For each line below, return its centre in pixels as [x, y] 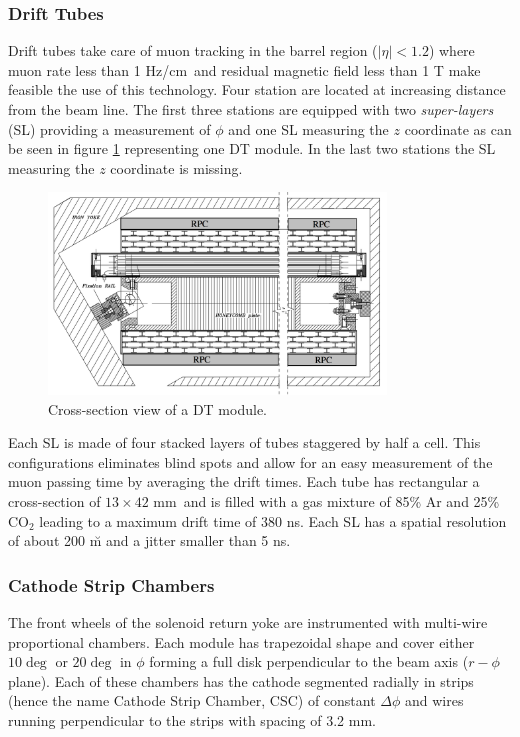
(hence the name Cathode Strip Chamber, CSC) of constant [192, 700]
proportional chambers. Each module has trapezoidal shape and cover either [241, 641]
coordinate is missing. [176, 167]
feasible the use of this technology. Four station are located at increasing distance [257, 89]
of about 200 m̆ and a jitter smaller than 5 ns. [149, 540]
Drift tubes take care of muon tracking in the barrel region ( [193, 50]
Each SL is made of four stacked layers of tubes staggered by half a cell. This [244, 442]
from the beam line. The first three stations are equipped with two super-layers [251, 109]
